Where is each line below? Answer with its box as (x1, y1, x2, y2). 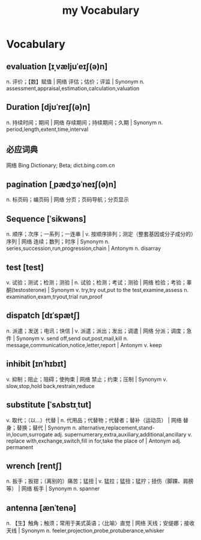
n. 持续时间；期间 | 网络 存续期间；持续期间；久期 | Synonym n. (6, 118, 163, 126)
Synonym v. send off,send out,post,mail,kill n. (16, 335, 128, 342)
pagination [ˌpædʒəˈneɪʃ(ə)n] (6, 180, 117, 190)
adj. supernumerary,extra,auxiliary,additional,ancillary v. (53, 431, 193, 438)
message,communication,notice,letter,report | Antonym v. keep (6, 341, 162, 348)
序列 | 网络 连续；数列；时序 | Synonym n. (6, 238, 110, 245)
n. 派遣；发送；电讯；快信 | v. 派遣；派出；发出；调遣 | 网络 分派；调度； (6, 327, 187, 334)
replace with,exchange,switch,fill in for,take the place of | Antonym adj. (6, 437, 182, 444)
